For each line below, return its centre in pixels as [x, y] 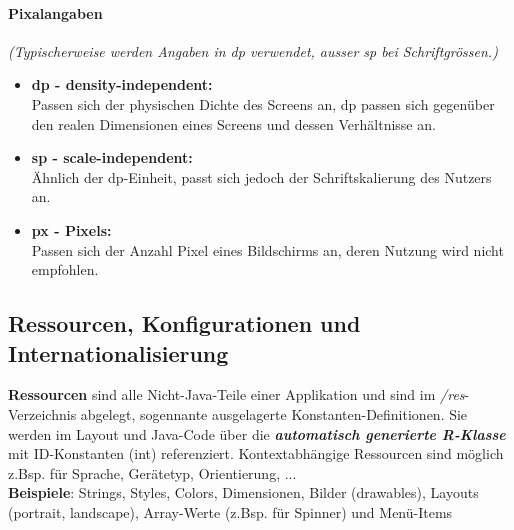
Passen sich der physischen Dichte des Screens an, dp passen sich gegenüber [263, 103]
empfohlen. [65, 269]
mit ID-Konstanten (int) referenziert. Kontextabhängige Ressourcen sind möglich [256, 453]
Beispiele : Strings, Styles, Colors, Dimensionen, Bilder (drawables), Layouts [243, 492]
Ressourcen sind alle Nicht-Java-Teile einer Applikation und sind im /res [236, 394]
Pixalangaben [55, 12]
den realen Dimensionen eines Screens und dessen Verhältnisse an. [233, 123]
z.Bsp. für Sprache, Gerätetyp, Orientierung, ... [152, 472]
